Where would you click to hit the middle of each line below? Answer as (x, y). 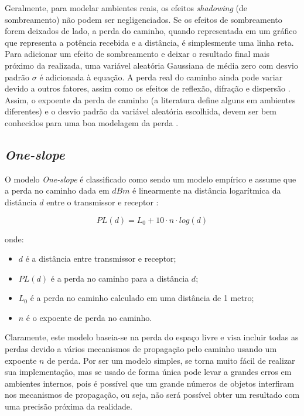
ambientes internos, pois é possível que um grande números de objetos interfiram (149, 383)
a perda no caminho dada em (57, 190)
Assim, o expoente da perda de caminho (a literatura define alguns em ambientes (150, 99)
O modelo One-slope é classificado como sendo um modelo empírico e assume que (151, 179)
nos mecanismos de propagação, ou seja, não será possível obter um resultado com (152, 395)
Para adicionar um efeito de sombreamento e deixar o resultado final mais (137, 54)
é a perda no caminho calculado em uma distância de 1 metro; (142, 298)
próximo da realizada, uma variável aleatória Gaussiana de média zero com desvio (151, 65)
